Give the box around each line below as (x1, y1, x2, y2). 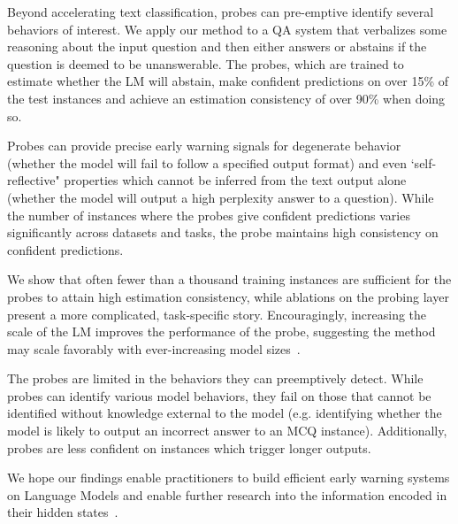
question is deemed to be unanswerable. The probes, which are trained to (7, 54, 404, 73)
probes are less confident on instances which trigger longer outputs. (7, 438, 371, 457)
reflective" (7, 171, 60, 189)
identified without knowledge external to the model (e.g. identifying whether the (7, 404, 442, 422)
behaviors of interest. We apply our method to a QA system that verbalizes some (7, 19, 447, 38)
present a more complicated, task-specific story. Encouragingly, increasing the (7, 304, 427, 323)
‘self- (410, 153, 437, 172)
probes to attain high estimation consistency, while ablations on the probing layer (7, 287, 449, 305)
